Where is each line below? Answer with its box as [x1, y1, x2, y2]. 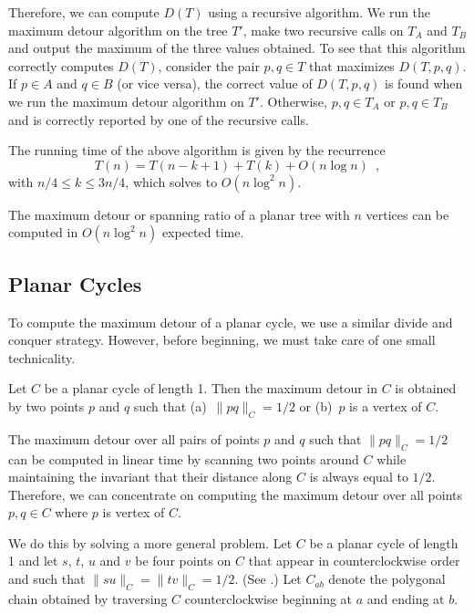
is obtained [395, 379, 457, 398]
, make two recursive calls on [242, 20, 404, 39]
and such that [8, 569, 86, 588]
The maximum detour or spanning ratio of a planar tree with [8, 204, 350, 224]
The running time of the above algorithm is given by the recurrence [8, 140, 386, 160]
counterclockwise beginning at [184, 588, 353, 608]
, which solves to [125, 172, 218, 191]
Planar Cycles [8, 269, 142, 297]
